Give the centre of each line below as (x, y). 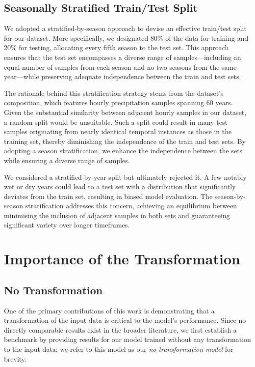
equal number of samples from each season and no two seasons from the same (120, 67)
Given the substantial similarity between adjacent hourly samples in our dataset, (125, 112)
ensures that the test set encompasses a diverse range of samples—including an (123, 57)
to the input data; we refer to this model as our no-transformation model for (119, 349)
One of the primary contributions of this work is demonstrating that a (109, 310)
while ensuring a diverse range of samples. (67, 160)
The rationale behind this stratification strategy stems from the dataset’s (114, 93)
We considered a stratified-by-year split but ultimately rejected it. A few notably (125, 177)
